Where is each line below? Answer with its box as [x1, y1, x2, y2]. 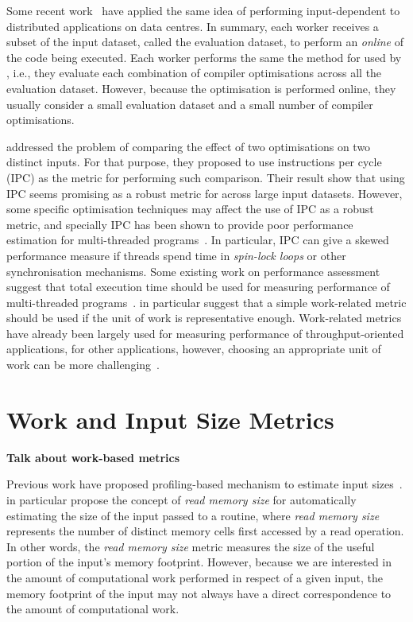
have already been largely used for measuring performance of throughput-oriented [6, 325, 404, 341]
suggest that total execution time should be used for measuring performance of [6, 278, 390, 295]
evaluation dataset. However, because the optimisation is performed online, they [6, 80, 396, 96]
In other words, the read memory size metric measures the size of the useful [6, 538, 375, 554]
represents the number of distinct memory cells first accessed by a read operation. [6, 523, 404, 539]
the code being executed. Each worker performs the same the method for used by [6, 49, 402, 65]
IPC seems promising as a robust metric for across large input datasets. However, [6, 185, 403, 201]
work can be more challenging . [6, 356, 160, 373]
